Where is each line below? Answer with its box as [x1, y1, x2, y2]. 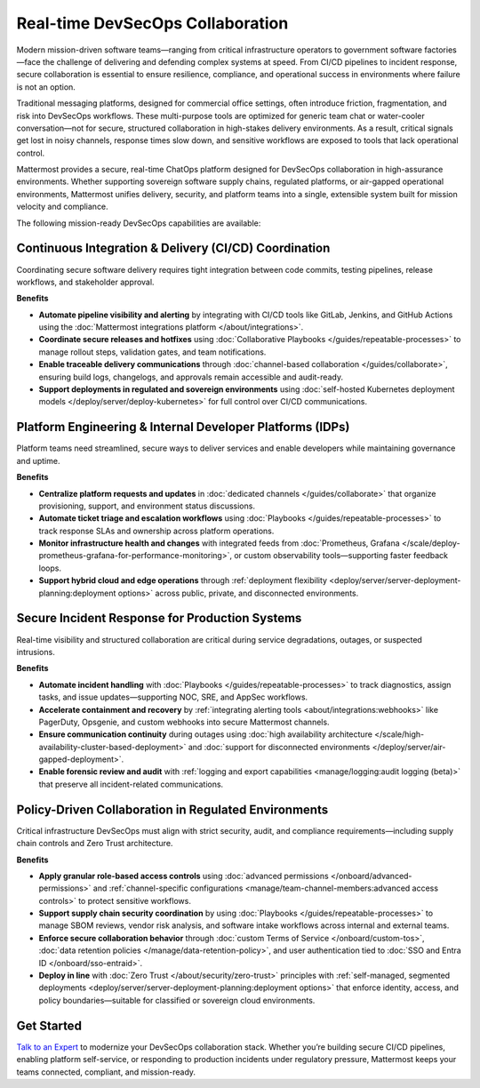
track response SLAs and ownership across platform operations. [38, 525, 275, 536]
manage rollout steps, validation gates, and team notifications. [38, 347, 267, 357]
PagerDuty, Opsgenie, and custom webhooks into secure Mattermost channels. [38, 716, 330, 727]
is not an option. [16, 81, 76, 92]
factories [423, 44, 457, 55]
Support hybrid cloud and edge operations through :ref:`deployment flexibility [38, 575, 328, 586]
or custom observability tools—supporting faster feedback [234, 550, 449, 561]
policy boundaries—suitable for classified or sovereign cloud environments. [38, 995, 316, 1005]
